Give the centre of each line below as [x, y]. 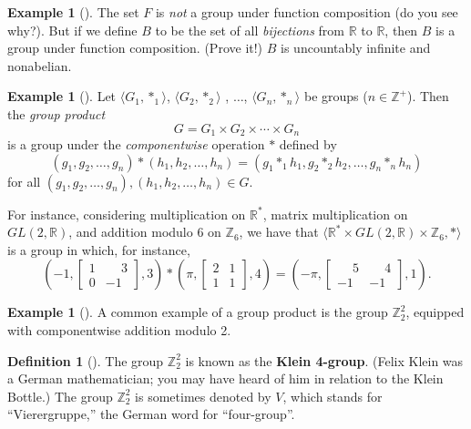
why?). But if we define [72, 30]
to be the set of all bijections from [250, 30]
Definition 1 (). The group [86, 360]
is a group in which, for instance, [99, 249]
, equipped [435, 312]
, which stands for [333, 396]
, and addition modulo [131, 232]
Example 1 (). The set [73, 12]
